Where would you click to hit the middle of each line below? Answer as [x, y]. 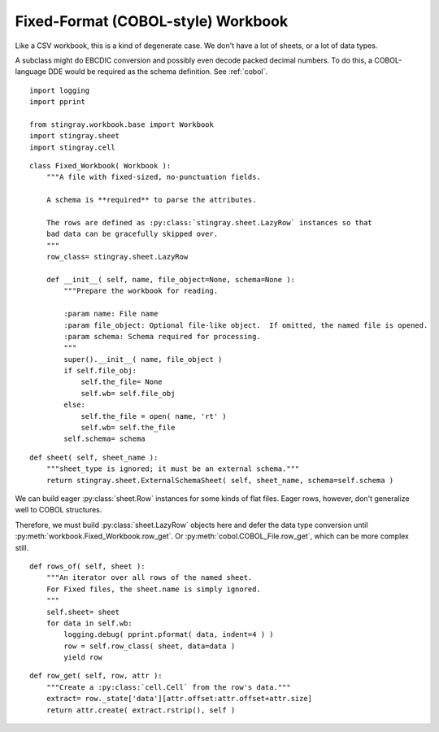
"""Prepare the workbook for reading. [141, 291]
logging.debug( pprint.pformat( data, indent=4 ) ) [169, 635]
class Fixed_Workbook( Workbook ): [100, 166]
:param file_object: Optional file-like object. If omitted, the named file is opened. [246, 325]
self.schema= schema [104, 439]
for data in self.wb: [89, 623]
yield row [83, 658]
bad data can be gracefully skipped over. [132, 234]
